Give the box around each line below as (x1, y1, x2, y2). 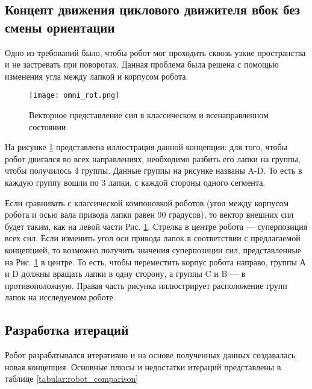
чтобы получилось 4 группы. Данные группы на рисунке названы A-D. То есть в (5, 164, 302, 177)
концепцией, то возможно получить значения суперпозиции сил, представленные (5, 243, 302, 256)
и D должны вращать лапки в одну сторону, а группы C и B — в (5, 267, 246, 280)
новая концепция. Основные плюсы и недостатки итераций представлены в (5, 360, 281, 373)
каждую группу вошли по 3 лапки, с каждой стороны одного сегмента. (5, 176, 266, 188)
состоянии (29, 120, 66, 133)
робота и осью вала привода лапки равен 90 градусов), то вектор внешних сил (5, 208, 294, 221)
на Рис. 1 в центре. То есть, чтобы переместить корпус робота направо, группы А (5, 255, 306, 268)
